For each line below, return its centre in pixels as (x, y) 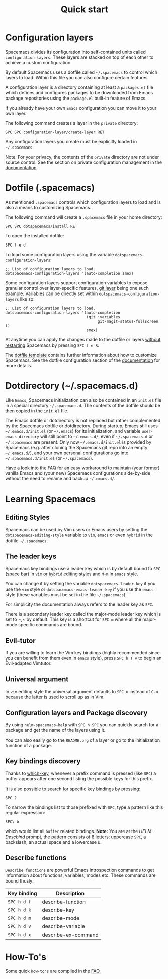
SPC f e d (16, 245)
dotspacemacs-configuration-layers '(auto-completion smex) (70, 273)
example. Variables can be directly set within (52, 293)
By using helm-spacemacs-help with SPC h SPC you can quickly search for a (82, 725)
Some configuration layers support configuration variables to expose (76, 283)
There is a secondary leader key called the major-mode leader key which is (83, 614)
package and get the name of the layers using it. (55, 730)
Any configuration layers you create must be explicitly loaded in (71, 141)
